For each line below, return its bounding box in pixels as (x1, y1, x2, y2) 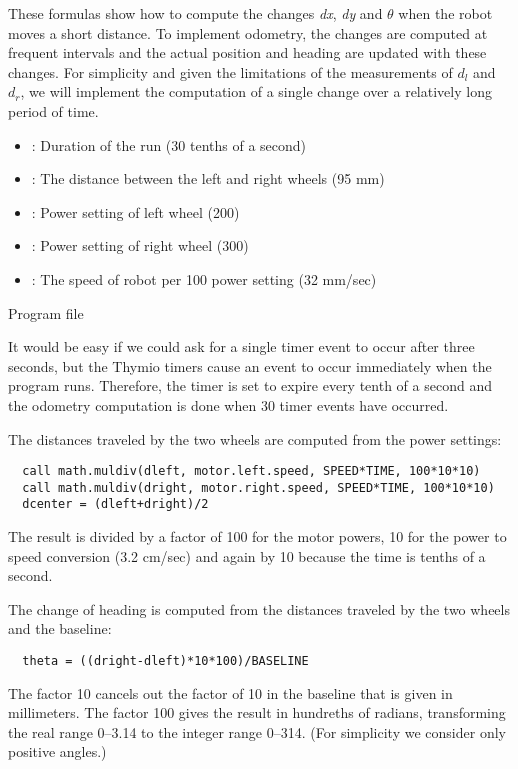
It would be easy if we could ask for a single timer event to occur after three (8, 336, 475, 357)
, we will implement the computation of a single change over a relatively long (20, 81, 492, 102)
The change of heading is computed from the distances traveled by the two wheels (8, 598, 510, 619)
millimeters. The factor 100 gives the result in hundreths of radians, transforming (8, 702, 506, 723)
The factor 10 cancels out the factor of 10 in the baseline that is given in (8, 682, 453, 703)
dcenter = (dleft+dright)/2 (22, 497, 209, 512)
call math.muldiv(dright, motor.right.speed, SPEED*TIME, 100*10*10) (22, 480, 495, 495)
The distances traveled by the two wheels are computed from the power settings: (8, 428, 502, 449)
